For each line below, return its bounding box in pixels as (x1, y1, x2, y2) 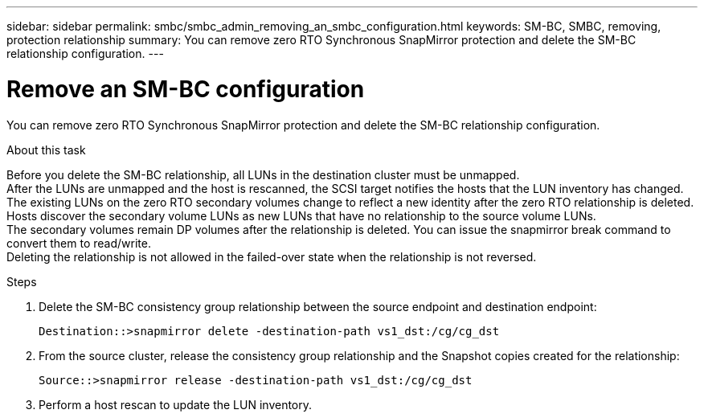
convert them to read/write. (6, 236, 151, 250)
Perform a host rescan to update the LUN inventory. (39, 397, 313, 412)
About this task (6, 142, 86, 157)
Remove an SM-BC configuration (6, 75, 365, 103)
